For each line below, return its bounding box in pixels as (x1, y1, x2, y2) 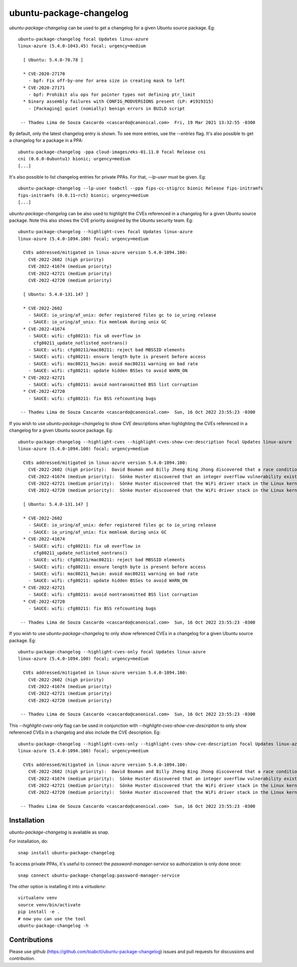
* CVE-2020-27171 (23, 85, 65, 90)
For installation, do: (9, 838, 49, 844)
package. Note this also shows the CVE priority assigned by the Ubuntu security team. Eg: (9, 217, 193, 223)
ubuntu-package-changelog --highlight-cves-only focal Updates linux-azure (18, 649, 206, 654)
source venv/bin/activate (18, 902, 81, 907)
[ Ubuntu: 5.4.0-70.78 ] (23, 57, 84, 63)
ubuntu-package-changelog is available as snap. (9, 829, 109, 836)
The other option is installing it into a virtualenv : (9, 884, 106, 890)
